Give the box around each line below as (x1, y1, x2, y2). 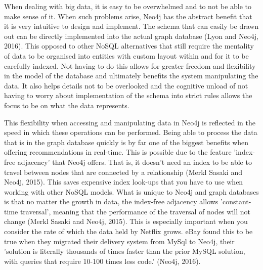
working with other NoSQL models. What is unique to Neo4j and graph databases (4, 186, 259, 197)
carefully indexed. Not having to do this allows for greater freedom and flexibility (4, 60, 256, 71)
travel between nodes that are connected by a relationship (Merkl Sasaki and (4, 166, 242, 177)
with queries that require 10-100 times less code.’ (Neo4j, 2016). (4, 255, 201, 266)
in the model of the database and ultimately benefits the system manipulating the (4, 70, 258, 81)
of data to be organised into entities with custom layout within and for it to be (4, 50, 249, 61)
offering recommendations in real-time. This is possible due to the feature (4, 147, 232, 157)
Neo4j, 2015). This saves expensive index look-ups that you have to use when (4, 176, 243, 187)
